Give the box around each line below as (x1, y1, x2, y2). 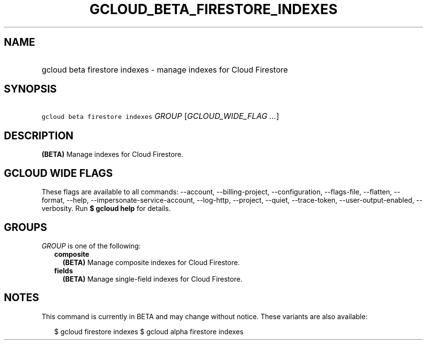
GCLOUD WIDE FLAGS (4, 167, 113, 179)
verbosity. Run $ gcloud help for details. (41, 204, 171, 213)
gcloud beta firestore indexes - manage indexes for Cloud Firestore (41, 64, 288, 75)
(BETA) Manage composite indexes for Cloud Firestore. (62, 258, 240, 267)
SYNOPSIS (4, 83, 57, 96)
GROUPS (4, 221, 47, 233)
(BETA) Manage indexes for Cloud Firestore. (41, 150, 183, 159)
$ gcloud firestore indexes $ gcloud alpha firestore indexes (54, 327, 244, 336)
